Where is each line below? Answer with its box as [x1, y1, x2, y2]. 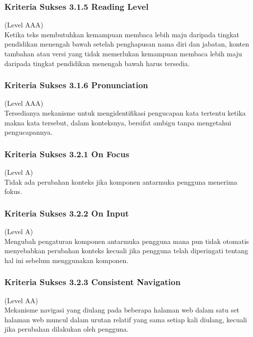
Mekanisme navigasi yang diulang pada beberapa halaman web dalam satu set [4, 305, 239, 315]
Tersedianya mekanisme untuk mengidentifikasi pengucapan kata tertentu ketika [4, 108, 246, 118]
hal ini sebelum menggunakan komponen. [4, 255, 129, 265]
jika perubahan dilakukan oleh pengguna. [4, 324, 129, 334]
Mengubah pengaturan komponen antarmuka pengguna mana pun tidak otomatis [4, 236, 249, 246]
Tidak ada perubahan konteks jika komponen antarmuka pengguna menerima [4, 176, 237, 187]
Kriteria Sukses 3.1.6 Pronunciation [4, 79, 148, 91]
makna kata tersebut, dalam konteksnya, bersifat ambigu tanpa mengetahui [4, 117, 231, 127]
